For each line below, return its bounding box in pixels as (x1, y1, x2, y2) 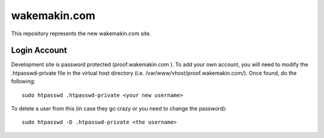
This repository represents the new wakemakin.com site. (11, 30, 151, 37)
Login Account (11, 45, 67, 56)
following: (11, 78, 35, 85)
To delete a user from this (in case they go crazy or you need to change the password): (11, 105, 227, 112)
